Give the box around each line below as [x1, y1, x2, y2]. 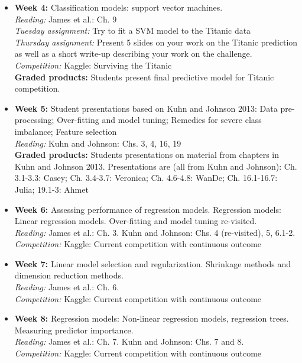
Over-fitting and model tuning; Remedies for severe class [57, 114, 262, 126]
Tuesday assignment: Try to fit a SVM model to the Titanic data [14, 24, 251, 37]
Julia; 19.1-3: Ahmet [14, 183, 89, 195]
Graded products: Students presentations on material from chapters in [14, 148, 280, 161]
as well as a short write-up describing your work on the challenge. [14, 47, 252, 60]
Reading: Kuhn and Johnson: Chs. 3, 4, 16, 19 [14, 137, 181, 149]
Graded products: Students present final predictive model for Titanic [14, 70, 274, 83]
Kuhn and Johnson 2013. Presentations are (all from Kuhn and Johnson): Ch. [14, 160, 297, 172]
